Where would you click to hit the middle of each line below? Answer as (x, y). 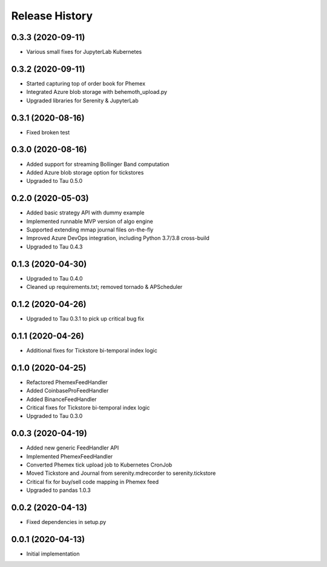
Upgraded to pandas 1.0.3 (58, 490)
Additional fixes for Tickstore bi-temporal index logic (92, 350)
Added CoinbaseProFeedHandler (68, 391)
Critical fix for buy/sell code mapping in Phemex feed (92, 482)
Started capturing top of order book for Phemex (86, 83)
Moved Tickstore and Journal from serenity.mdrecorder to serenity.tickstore (121, 473)
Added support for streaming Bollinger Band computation (98, 164)
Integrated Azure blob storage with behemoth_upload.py (97, 92)
